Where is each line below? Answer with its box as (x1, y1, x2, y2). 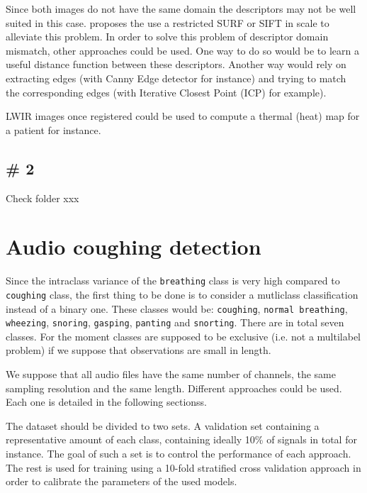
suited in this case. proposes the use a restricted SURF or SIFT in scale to (6, 15, 329, 30)
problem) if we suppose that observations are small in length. (6, 343, 271, 358)
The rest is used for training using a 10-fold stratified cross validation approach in (6, 460, 361, 475)
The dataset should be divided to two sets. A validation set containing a (6, 418, 320, 433)
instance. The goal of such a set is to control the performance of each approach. (6, 446, 351, 461)
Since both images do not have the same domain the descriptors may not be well (6, 1, 356, 16)
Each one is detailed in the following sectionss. (6, 394, 207, 409)
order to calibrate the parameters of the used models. (6, 474, 237, 489)
